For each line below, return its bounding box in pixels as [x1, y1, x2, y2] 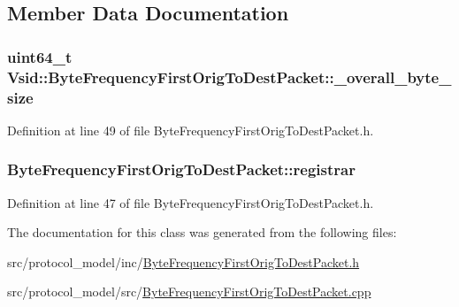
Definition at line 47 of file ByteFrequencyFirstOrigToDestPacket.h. [7, 193, 374, 211]
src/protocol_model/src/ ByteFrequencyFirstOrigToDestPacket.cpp [7, 282, 371, 301]
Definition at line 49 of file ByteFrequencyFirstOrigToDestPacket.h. [7, 120, 374, 139]
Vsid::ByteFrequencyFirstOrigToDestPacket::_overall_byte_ [7, 65, 452, 88]
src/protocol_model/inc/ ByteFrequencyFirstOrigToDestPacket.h [7, 252, 360, 271]
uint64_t [7, 45, 73, 67]
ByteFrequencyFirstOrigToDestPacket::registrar [7, 158, 356, 180]
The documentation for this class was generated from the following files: [7, 223, 397, 242]
